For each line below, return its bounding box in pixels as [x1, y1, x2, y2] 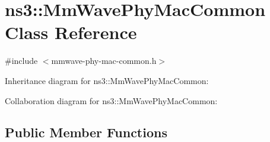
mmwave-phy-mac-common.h [51, 54, 157, 67]
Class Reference [5, 20, 137, 44]
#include [5, 54, 38, 67]
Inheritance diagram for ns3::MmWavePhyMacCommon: [5, 74, 209, 86]
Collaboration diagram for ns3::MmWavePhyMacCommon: [5, 94, 218, 106]
